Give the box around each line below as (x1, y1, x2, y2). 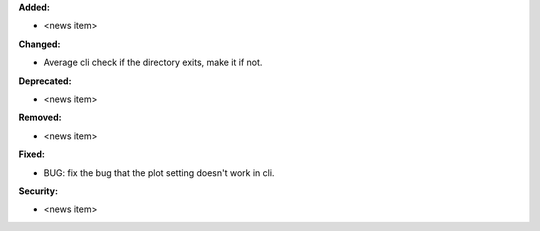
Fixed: (18, 148, 45, 160)
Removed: (18, 111, 62, 124)
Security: (18, 185, 59, 197)
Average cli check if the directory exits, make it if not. (43, 56, 263, 69)
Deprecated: (18, 75, 72, 87)
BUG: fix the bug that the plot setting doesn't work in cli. (43, 166, 275, 179)
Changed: (18, 38, 61, 50)
